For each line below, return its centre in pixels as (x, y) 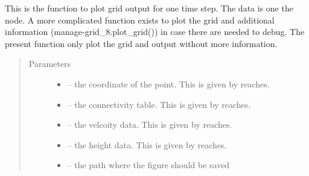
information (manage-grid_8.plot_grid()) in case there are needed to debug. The (155, 32)
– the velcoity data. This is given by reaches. (150, 124)
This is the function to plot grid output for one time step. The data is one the (149, 8)
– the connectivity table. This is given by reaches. (159, 104)
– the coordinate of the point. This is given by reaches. (168, 83)
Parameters (49, 64)
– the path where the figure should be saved (148, 165)
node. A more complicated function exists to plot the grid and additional (140, 20)
